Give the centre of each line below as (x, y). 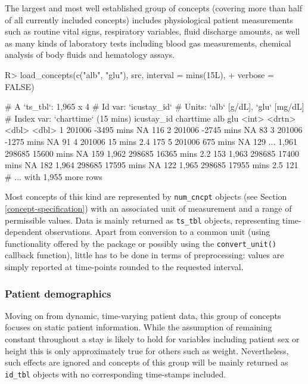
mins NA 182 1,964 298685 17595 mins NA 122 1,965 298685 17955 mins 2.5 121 (152, 165)
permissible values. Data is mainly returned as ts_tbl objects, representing (142, 220)
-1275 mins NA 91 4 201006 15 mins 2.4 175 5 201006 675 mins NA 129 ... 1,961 (151, 141)
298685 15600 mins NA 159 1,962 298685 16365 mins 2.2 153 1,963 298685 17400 (152, 153)
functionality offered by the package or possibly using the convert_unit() (141, 243)
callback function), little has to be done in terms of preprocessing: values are (144, 255)
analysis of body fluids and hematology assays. (90, 55)
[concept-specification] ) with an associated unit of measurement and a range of (148, 208)
